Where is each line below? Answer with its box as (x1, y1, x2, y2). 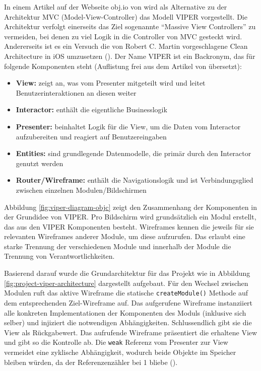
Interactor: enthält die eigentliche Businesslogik (16, 104, 167, 115)
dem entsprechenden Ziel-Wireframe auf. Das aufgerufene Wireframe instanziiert (4, 297, 253, 308)
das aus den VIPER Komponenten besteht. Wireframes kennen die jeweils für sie (4, 221, 254, 232)
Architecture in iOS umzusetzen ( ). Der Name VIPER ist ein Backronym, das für (4, 50, 255, 61)
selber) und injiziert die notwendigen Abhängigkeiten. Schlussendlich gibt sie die (4, 317, 252, 328)
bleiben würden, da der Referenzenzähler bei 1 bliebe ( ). (4, 356, 178, 367)
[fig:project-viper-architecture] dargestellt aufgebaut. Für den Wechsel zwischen (4, 277, 248, 288)
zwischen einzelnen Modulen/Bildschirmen (16, 184, 147, 195)
